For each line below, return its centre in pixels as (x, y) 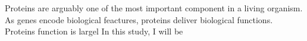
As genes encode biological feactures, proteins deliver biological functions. (139, 19)
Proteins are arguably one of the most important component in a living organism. (154, 8)
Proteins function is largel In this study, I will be (94, 31)
